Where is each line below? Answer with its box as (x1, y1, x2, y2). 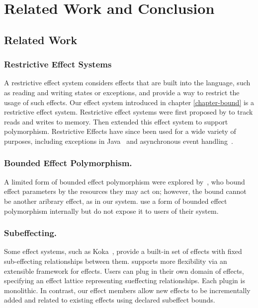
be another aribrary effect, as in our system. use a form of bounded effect (4, 195, 227, 206)
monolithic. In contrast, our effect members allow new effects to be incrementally (4, 285, 251, 295)
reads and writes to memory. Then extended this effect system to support (4, 116, 228, 126)
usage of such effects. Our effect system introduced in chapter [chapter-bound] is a (4, 97, 255, 107)
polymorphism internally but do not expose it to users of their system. (4, 205, 219, 216)
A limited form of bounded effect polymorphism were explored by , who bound (4, 176, 245, 186)
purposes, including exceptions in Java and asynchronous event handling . (4, 135, 233, 146)
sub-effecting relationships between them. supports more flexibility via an (4, 255, 227, 266)
